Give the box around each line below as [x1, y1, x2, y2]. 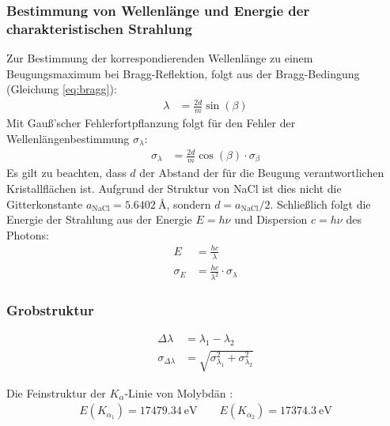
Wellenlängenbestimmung [6, 130, 130, 146]
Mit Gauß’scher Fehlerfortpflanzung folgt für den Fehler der [6, 115, 296, 131]
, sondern [166, 195, 211, 212]
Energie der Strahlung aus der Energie [6, 211, 192, 228]
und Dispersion [234, 211, 308, 228]
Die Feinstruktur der [6, 384, 106, 401]
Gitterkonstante [6, 195, 83, 212]
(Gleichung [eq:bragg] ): [6, 81, 117, 97]
